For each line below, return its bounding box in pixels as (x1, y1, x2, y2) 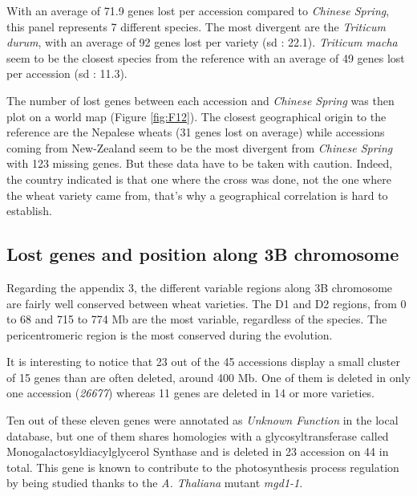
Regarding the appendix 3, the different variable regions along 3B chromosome (6, 278, 393, 295)
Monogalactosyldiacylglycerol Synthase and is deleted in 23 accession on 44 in (6, 443, 389, 460)
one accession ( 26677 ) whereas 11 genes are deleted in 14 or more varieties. (6, 384, 375, 401)
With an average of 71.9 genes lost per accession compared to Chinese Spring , (6, 2, 390, 18)
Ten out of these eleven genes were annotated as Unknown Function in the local (6, 412, 399, 429)
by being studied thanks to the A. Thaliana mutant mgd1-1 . (6, 474, 303, 491)
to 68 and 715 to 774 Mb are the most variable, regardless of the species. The (6, 311, 387, 327)
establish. (6, 202, 52, 219)
